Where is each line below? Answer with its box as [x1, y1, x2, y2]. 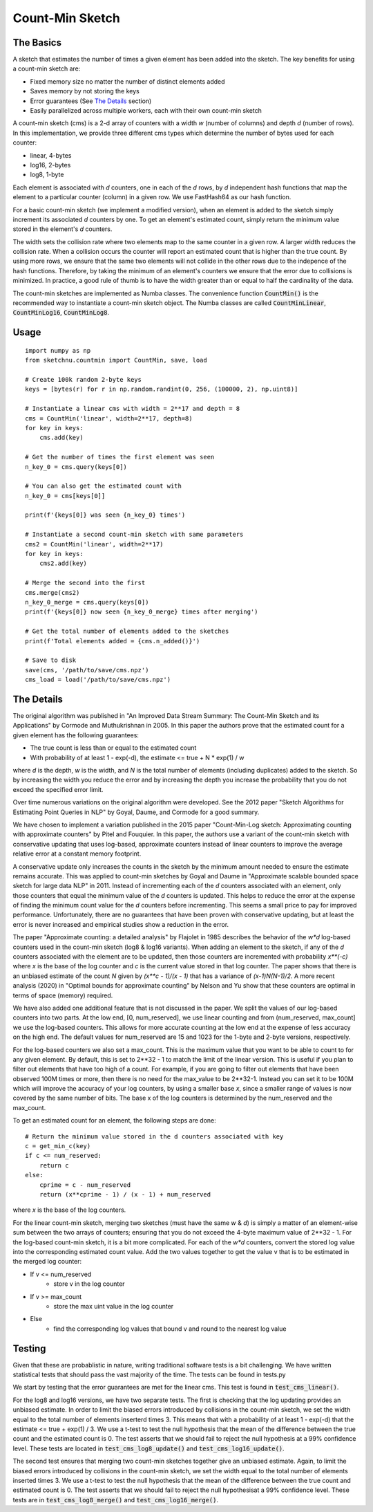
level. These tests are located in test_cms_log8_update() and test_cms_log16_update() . [12, 1444, 285, 1453]
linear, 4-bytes [30, 151, 72, 159]
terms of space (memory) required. [12, 991, 113, 999]
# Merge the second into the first [25, 579, 146, 587]
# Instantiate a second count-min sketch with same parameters [25, 531, 244, 539]
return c [39, 1161, 69, 1169]
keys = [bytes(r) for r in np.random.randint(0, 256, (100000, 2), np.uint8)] [25, 385, 298, 394]
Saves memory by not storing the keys [30, 87, 140, 95]
